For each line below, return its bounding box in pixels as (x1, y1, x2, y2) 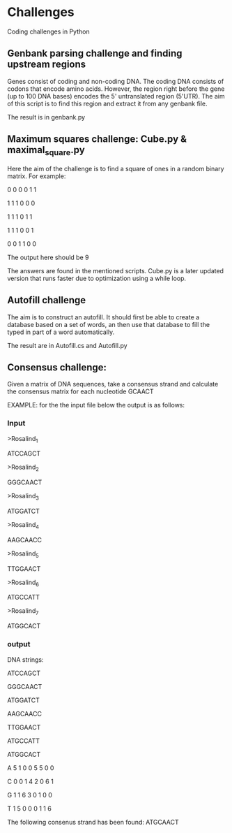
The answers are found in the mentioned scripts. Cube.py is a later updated (7, 266, 224, 275)
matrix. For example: (7, 172, 66, 180)
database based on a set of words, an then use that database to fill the (7, 320, 210, 328)
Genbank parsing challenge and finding (7, 48, 183, 59)
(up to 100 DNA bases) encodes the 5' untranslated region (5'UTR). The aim (7, 92, 225, 100)
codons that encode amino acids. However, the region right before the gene (7, 85, 225, 93)
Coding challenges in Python (7, 27, 90, 36)
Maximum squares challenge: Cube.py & (7, 133, 187, 145)
